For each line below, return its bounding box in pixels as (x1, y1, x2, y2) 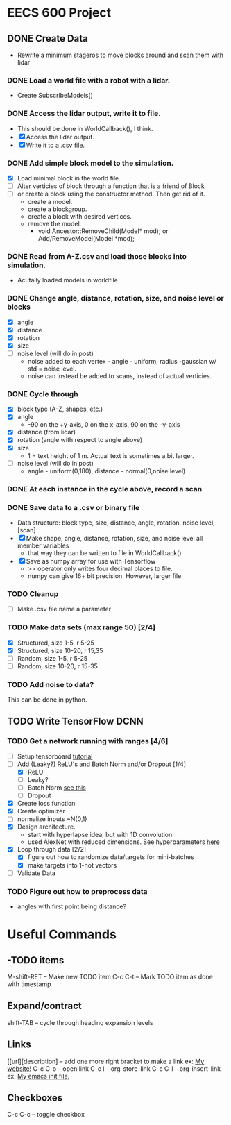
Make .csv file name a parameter (17, 605, 112, 614)
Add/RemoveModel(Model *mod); (37, 235, 135, 243)
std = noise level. (27, 364, 77, 373)
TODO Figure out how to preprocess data (7, 886, 148, 896)
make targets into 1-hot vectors (27, 861, 117, 869)
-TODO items (7, 954, 65, 966)
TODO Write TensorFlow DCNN (7, 716, 144, 727)
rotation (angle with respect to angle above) (17, 436, 143, 444)
